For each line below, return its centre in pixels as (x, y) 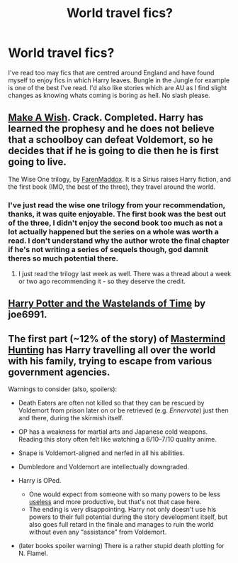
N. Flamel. (33, 553)
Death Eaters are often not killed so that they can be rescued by (111, 403)
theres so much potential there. (63, 258)
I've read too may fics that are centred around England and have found (111, 72)
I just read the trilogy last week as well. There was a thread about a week (125, 274)
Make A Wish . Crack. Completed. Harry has (106, 117)
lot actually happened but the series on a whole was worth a (113, 231)
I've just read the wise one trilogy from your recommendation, (117, 205)
